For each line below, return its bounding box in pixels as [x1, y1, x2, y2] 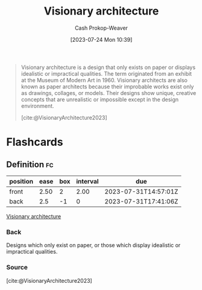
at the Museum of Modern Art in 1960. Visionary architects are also [21, 76, 188, 84]
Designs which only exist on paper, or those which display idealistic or [6, 242, 181, 249]
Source [6, 263, 28, 272]
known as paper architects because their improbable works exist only [21, 83, 194, 90]
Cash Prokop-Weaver [74, 24, 128, 31]
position [9, 177, 34, 185]
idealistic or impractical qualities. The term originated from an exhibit [21, 70, 192, 77]
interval [76, 177, 99, 185]
